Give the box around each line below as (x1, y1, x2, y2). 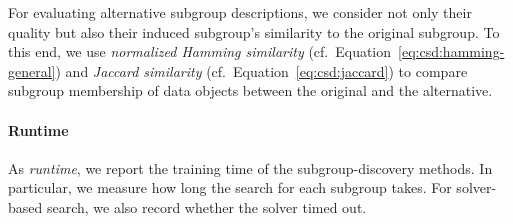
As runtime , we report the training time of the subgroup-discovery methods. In (8, 157, 493, 178)
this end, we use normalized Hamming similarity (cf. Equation (8, 41, 392, 62)
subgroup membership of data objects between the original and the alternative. (8, 80, 493, 101)
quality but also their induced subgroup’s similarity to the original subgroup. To (8, 21, 500, 42)
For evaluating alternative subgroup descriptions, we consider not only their (8, 2, 472, 22)
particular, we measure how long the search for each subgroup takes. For (8, 177, 452, 198)
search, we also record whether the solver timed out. (46, 196, 367, 217)
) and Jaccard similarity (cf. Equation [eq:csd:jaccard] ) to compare (55, 60, 468, 81)
